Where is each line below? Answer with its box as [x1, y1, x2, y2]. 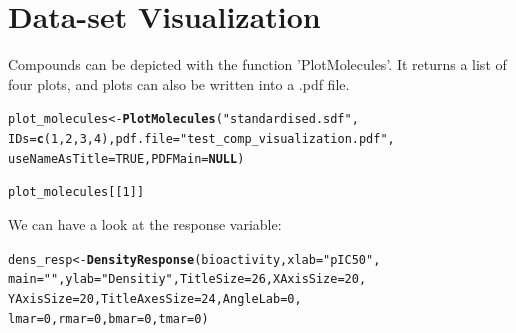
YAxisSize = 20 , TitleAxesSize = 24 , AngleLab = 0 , [8, 291, 302, 306]
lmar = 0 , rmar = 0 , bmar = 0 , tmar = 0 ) [8, 311, 209, 326]
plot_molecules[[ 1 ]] [8, 185, 145, 200]
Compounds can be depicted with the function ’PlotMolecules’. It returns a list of [8, 54, 507, 75]
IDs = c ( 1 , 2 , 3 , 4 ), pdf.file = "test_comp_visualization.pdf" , [8, 131, 395, 146]
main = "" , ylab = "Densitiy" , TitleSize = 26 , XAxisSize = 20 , [8, 272, 367, 287]
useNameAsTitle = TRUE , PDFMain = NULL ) [8, 151, 245, 166]
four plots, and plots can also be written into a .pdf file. [8, 73, 350, 94]
